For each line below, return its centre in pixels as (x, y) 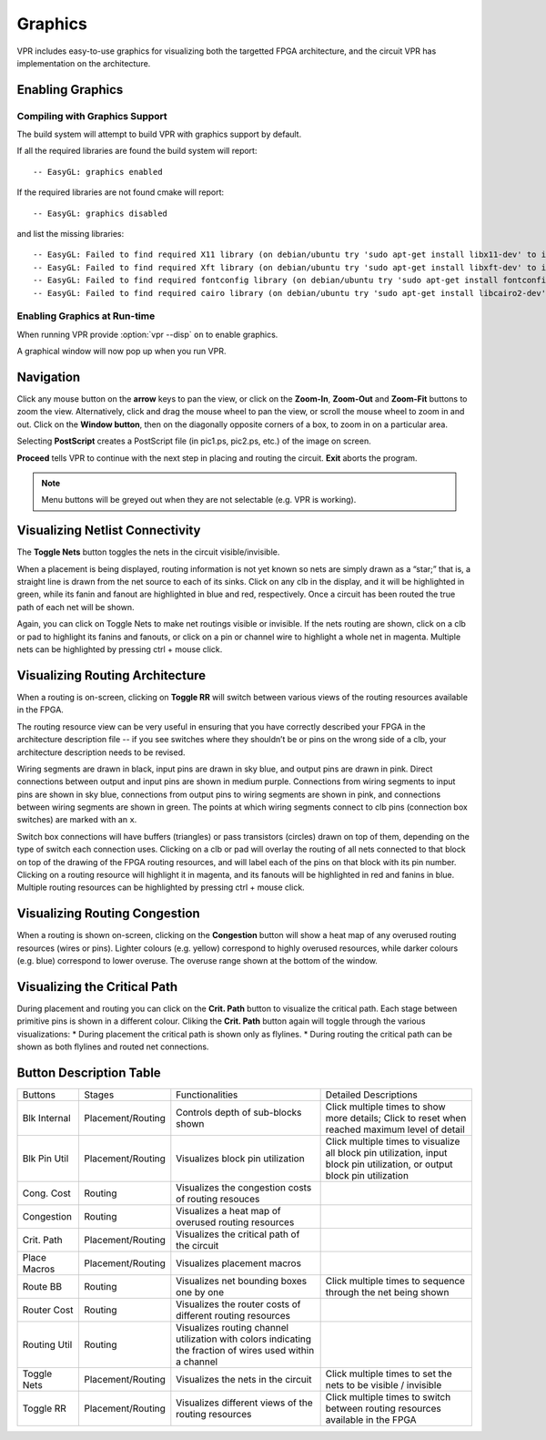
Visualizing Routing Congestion (108, 914)
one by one (200, 1292)
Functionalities (207, 1095)
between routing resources (383, 1409)
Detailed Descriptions (371, 1095)
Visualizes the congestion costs (244, 1188)
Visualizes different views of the (244, 1403)
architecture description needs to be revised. (101, 752)
